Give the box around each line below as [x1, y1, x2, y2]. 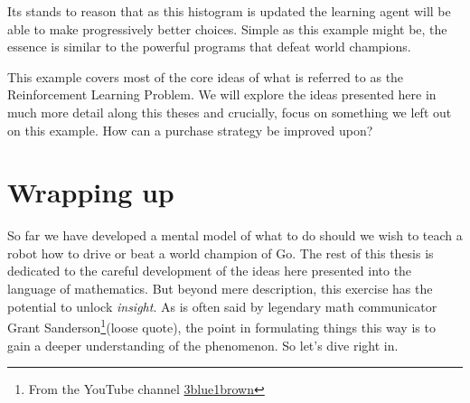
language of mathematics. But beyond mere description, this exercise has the [7, 279, 433, 298]
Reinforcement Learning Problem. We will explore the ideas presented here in [7, 85, 437, 104]
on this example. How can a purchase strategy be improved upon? [7, 120, 373, 139]
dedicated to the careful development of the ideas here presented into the [7, 261, 412, 280]
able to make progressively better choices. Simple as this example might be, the [7, 19, 447, 38]
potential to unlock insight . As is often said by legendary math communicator [7, 296, 437, 315]
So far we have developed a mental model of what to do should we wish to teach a [7, 226, 463, 245]
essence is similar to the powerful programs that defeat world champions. [7, 37, 411, 56]
